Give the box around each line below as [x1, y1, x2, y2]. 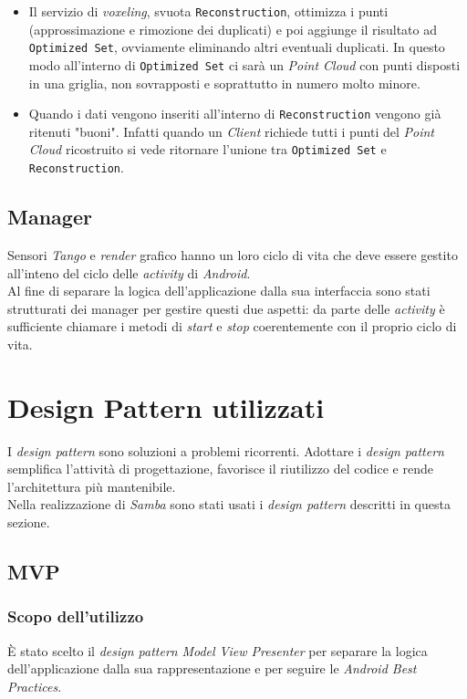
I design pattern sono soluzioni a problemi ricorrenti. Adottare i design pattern [7, 441, 444, 460]
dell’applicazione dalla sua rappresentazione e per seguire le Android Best [7, 659, 417, 678]
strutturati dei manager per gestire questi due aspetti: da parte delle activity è [7, 298, 445, 318]
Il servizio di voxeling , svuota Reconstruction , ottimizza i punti [28, 2, 389, 20]
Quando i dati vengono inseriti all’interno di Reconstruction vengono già [28, 104, 441, 123]
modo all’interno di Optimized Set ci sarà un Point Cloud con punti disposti [28, 55, 461, 74]
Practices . [7, 676, 62, 695]
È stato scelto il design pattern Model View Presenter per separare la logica [7, 641, 428, 660]
